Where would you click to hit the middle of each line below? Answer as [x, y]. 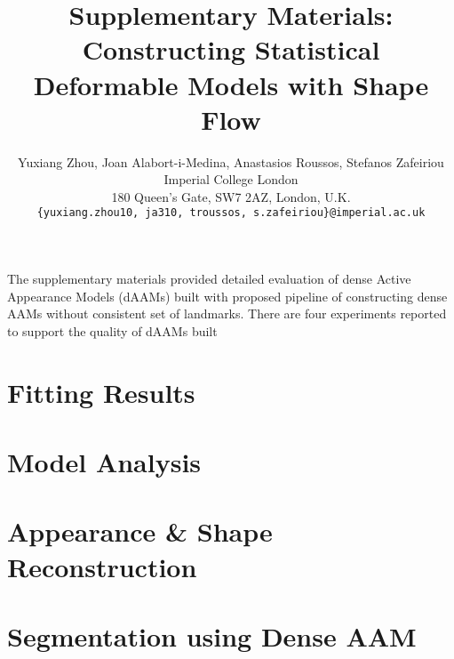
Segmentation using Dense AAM [212, 636]
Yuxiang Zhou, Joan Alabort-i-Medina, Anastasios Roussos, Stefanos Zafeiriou [231, 161]
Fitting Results [101, 392]
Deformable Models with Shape [231, 84]
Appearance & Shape [140, 531]
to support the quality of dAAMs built [112, 330]
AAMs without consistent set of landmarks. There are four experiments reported [227, 313]
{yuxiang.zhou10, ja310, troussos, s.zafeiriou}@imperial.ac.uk [231, 213]
